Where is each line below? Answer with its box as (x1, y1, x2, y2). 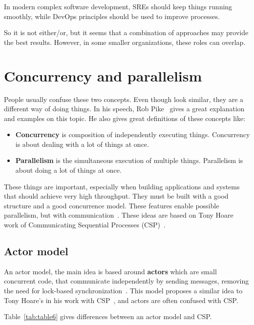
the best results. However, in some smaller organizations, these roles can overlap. (4, 37, 246, 47)
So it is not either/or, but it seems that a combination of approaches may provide (4, 27, 249, 38)
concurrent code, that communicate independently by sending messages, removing (4, 276, 249, 286)
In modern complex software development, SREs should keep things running (4, 1, 233, 11)
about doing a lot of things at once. (15, 165, 122, 175)
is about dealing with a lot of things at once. (15, 139, 149, 149)
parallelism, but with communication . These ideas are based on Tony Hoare (4, 210, 233, 220)
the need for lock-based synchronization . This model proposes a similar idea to (4, 285, 243, 296)
